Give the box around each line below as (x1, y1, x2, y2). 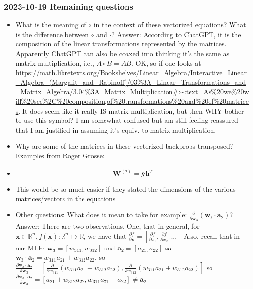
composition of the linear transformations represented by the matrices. (15, 39, 227, 49)
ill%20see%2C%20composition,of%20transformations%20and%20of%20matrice (15, 96, 249, 106)
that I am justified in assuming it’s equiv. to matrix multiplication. (15, 124, 216, 135)
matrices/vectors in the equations (15, 193, 116, 203)
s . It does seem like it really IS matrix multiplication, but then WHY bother (15, 105, 244, 116)
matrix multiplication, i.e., (15, 58, 94, 68)
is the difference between (15, 29, 89, 39)
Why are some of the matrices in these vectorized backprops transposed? (15, 141, 233, 151)
